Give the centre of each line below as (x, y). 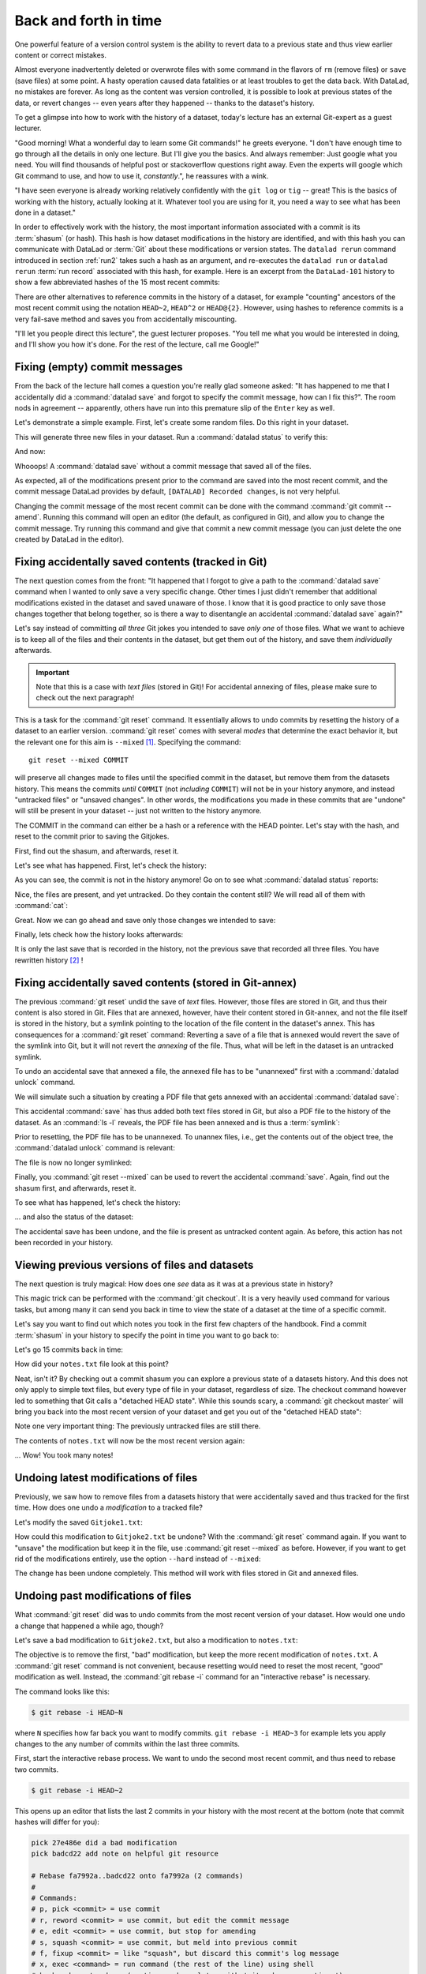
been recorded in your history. (64, 1243)
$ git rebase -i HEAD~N (77, 1712)
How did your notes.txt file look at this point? (92, 1364)
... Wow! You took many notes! (64, 1455)
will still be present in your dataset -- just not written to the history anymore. (138, 811)
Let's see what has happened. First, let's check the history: (110, 865)
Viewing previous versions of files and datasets (134, 1265)
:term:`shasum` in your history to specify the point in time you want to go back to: (147, 1335)
